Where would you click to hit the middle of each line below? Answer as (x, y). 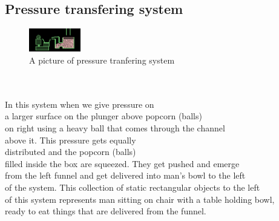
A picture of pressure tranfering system (102, 60)
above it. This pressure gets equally (71, 140)
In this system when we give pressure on (80, 104)
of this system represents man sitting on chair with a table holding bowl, (140, 199)
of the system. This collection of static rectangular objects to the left (133, 187)
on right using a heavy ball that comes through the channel (115, 127)
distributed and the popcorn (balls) (71, 152)
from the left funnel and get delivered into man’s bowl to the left (125, 175)
